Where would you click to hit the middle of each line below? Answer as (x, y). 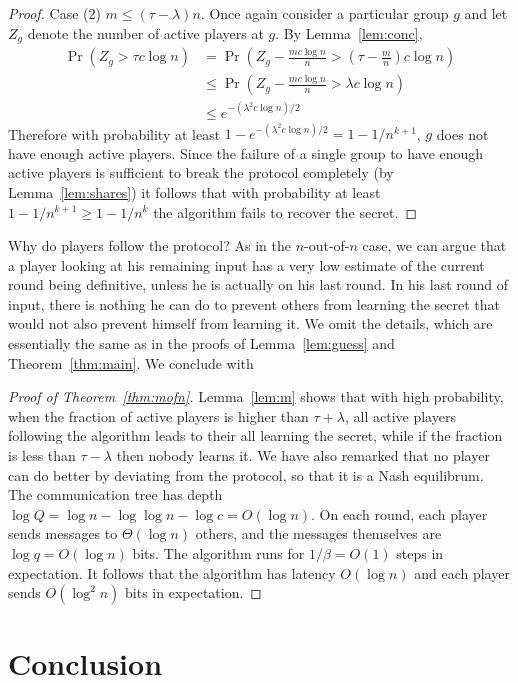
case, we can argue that (434, 245)
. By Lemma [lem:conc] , (349, 32)
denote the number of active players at (145, 32)
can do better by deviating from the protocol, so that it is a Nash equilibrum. (246, 474)
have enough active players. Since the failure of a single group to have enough (246, 152)
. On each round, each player (399, 513)
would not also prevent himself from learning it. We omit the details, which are (250, 323)
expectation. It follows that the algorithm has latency (172, 572)
